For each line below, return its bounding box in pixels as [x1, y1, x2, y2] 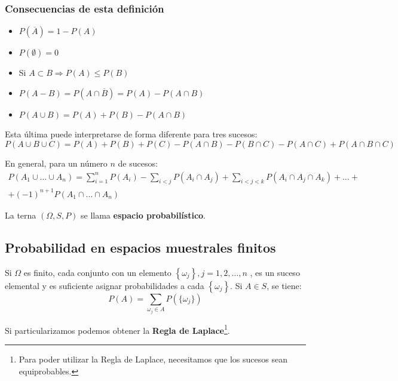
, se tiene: [267, 279, 302, 291]
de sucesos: [118, 157, 158, 169]
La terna [5, 208, 36, 221]
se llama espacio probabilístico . [81, 208, 206, 221]
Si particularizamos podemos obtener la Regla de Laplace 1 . [5, 322, 230, 336]
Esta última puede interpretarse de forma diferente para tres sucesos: [5, 128, 258, 140]
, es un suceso [250, 266, 300, 278]
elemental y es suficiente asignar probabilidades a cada [5, 279, 204, 291]
